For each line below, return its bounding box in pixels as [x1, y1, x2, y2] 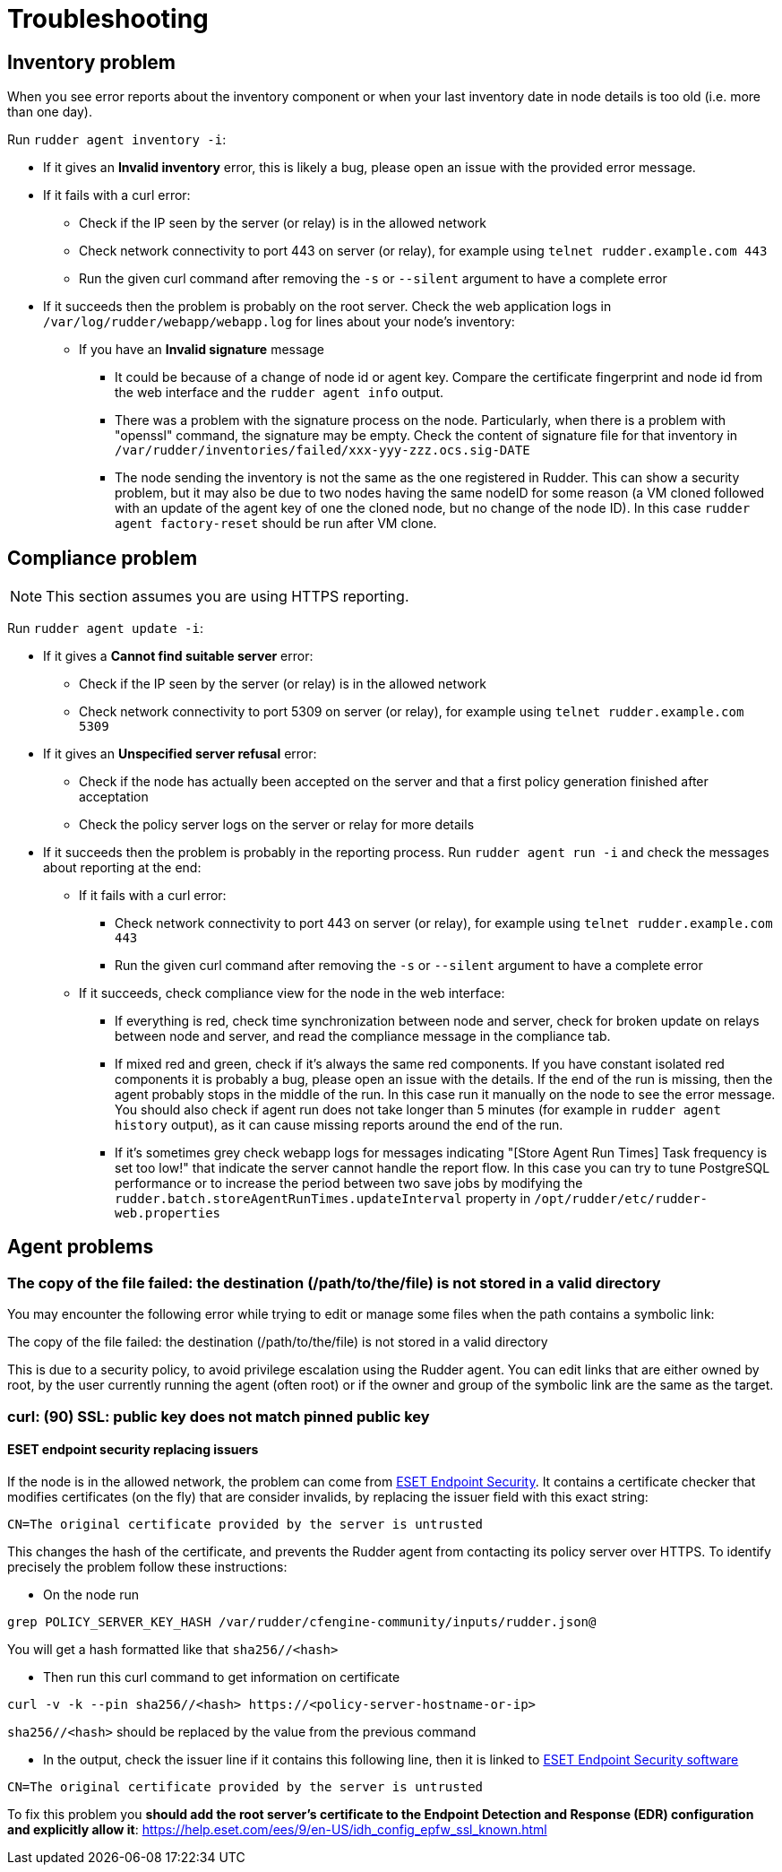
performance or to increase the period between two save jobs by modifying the [115, 1175, 583, 1192]
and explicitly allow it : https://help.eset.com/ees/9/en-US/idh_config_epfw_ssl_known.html [7, 1821, 547, 1837]
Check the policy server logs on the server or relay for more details [79, 817, 475, 833]
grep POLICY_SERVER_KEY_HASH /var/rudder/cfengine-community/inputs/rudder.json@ [7, 1614, 597, 1629]
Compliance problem [7, 546, 198, 569]
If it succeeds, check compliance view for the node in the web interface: [79, 985, 505, 1001]
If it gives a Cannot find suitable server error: [43, 648, 314, 664]
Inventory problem [7, 50, 176, 74]
